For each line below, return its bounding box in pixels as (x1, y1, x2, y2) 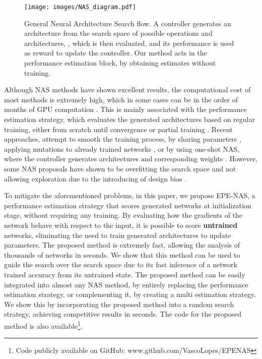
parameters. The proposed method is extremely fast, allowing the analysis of (4, 240, 240, 250)
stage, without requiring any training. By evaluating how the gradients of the (4, 210, 243, 220)
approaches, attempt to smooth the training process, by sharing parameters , (4, 134, 241, 144)
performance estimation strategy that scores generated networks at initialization (4, 200, 251, 210)
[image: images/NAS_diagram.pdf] (24, 4, 136, 11)
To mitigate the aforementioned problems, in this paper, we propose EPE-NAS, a (4, 190, 255, 201)
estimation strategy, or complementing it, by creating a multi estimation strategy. (4, 289, 256, 300)
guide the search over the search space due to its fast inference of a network (4, 259, 237, 270)
